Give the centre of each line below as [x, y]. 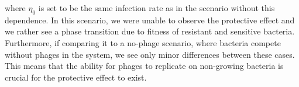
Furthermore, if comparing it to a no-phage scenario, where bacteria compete [143, 42]
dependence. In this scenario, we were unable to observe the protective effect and [150, 20]
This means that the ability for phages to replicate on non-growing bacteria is [144, 66]
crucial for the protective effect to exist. [76, 77]
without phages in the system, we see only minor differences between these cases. [150, 54]
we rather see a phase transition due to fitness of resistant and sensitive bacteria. [150, 31]
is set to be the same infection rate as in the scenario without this [157, 8]
